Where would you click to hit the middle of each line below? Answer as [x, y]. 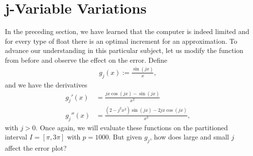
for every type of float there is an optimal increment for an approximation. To [121, 41]
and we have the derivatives [46, 84]
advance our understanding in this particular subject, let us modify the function [124, 50]
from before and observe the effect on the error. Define [86, 60]
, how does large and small [190, 137]
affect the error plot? [36, 147]
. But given [125, 137]
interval [16, 137]
